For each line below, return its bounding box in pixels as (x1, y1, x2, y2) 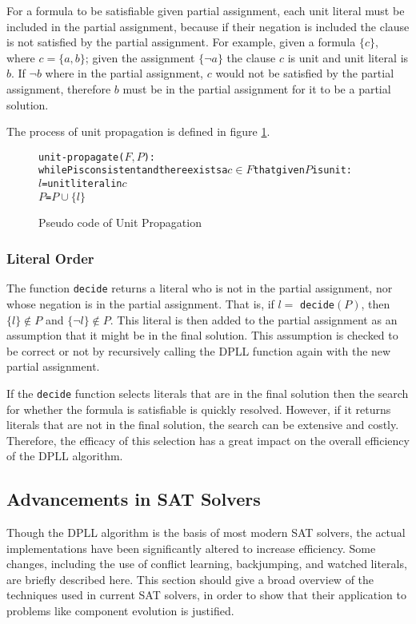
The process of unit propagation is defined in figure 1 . (6, 123, 270, 140)
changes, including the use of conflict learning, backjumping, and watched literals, (6, 555, 407, 572)
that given (253, 165, 305, 177)
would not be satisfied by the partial (215, 65, 394, 81)
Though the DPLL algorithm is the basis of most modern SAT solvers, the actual (6, 524, 406, 541)
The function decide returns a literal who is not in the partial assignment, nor (6, 280, 393, 296)
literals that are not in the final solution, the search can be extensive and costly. (6, 416, 399, 433)
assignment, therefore (6, 80, 111, 97)
